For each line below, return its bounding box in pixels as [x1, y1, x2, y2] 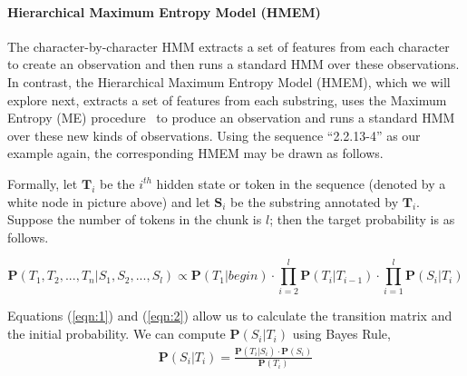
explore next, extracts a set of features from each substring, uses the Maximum [7, 90, 447, 109]
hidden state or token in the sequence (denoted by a [156, 173, 446, 193]
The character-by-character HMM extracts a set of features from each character [7, 36, 450, 55]
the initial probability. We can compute [7, 324, 226, 343]
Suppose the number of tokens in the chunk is [7, 210, 262, 229]
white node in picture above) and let [7, 192, 210, 211]
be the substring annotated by [230, 192, 399, 211]
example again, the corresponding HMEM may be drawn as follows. [7, 143, 384, 163]
